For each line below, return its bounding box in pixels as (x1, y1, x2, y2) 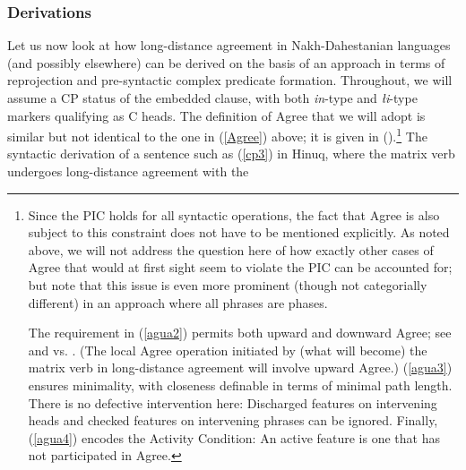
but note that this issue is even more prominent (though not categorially (28, 276, 427, 294)
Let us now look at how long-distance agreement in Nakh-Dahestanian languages (7, 36, 451, 55)
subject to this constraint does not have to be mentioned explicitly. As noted (28, 223, 450, 242)
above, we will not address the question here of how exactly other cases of (28, 240, 434, 259)
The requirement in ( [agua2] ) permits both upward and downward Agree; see (28, 323, 452, 342)
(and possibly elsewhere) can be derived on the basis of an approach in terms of (7, 53, 445, 72)
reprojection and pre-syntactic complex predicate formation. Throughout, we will (7, 71, 453, 90)
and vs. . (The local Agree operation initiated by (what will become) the (28, 340, 427, 359)
